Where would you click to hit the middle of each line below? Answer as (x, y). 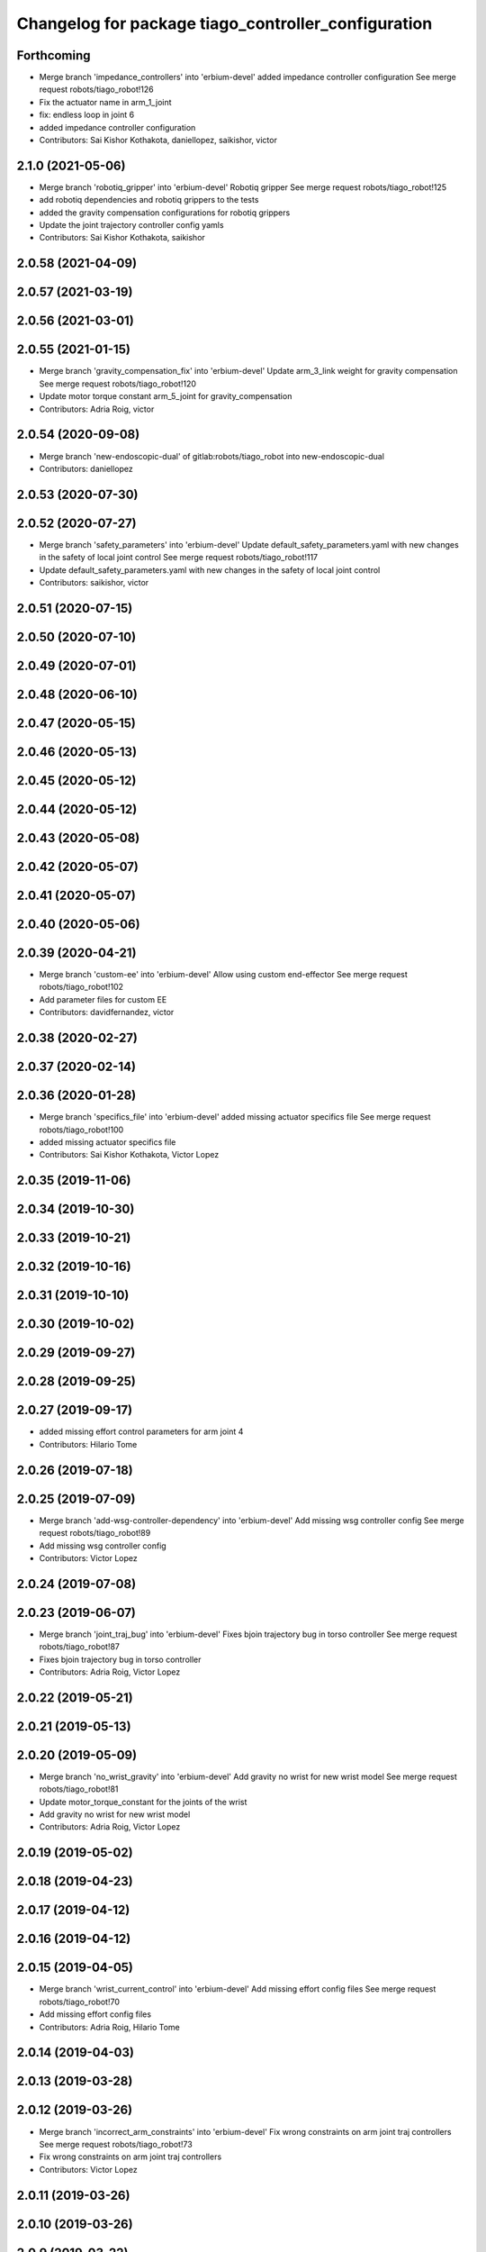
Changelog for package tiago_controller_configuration (225, 23)
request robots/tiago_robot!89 (95, 1533)
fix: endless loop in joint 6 (87, 115)
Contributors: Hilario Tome (88, 1444)
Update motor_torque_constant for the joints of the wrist (143, 1802)
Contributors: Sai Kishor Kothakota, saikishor (122, 238)
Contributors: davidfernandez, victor (107, 1012)
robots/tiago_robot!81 (79, 1789)
